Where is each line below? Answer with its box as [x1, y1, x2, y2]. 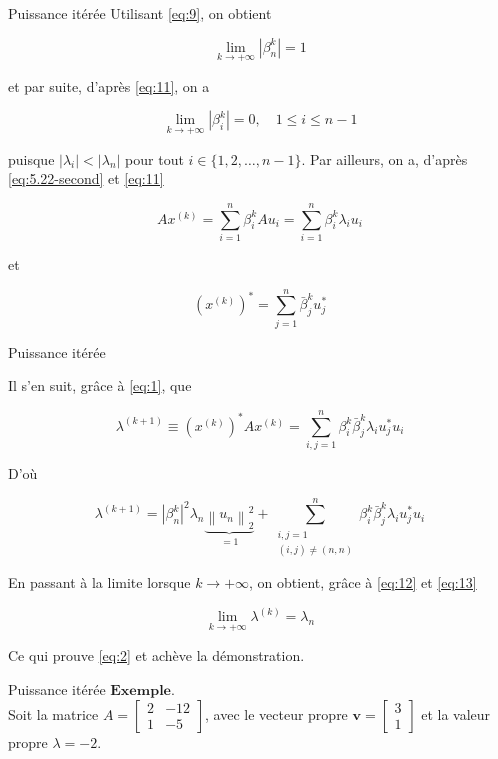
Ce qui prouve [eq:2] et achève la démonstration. [8, 645, 305, 666]
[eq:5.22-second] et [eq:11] [8, 168, 164, 189]
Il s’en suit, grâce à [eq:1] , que [8, 375, 192, 396]
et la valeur [421, 703, 491, 724]
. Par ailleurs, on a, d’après [301, 148, 468, 169]
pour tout [125, 148, 184, 169]
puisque [8, 148, 55, 169]
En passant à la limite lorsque [8, 572, 191, 593]
